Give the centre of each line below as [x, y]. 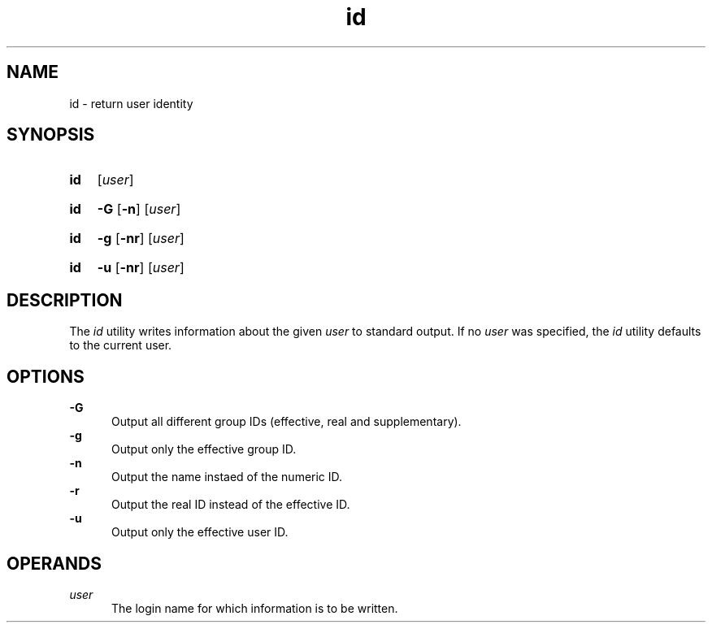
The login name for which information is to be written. [255, 608]
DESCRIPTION [65, 300]
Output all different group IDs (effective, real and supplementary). [287, 422]
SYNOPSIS [51, 135]
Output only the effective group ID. [204, 449]
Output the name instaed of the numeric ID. [227, 477]
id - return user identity [131, 103]
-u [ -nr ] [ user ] [141, 268]
